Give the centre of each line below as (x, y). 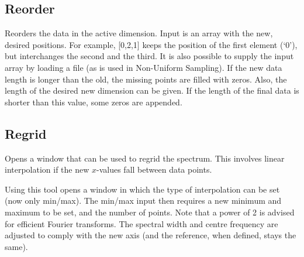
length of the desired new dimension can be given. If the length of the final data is (152, 90)
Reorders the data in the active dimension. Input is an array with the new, (139, 33)
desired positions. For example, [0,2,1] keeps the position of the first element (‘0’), (151, 44)
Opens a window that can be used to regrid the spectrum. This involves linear (145, 158)
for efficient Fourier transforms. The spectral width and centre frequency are (141, 223)
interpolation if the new (47, 169)
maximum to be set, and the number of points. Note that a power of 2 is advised (150, 212)
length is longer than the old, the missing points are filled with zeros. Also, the (146, 79)
